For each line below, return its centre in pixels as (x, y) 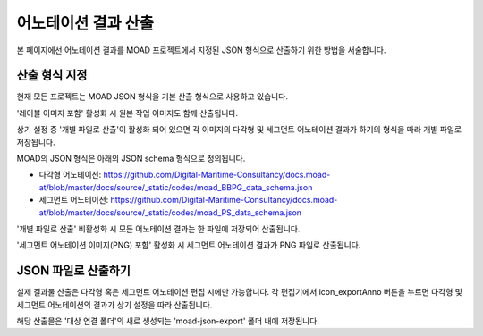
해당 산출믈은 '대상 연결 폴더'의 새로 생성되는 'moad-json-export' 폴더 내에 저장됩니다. (168, 321)
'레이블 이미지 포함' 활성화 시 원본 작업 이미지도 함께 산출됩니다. (127, 113)
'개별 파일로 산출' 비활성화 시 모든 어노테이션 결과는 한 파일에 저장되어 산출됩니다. (158, 229)
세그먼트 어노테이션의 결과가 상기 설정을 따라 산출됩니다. (114, 305)
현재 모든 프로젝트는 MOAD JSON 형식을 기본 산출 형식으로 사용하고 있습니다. (152, 97)
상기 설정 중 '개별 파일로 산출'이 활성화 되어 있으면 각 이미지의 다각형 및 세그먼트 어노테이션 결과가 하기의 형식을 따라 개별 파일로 (239, 130)
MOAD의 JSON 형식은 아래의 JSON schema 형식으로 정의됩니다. (131, 159)
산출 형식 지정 (52, 76)
